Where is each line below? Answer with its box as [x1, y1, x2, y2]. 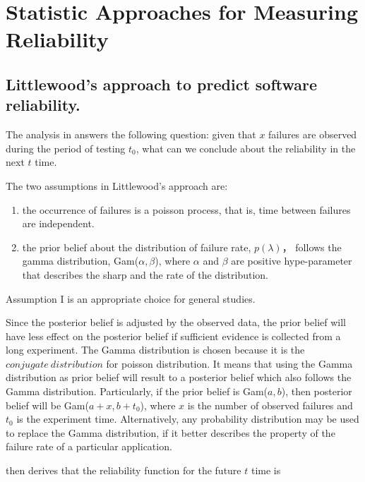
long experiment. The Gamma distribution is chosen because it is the [6, 342, 305, 357]
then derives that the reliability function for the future [6, 463, 241, 478]
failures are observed [268, 127, 357, 142]
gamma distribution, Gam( [22, 253, 139, 268]
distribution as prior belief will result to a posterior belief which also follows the [6, 370, 352, 385]
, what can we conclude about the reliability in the [136, 140, 356, 155]
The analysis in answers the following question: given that [6, 127, 256, 142]
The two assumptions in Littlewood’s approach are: [6, 178, 228, 193]
